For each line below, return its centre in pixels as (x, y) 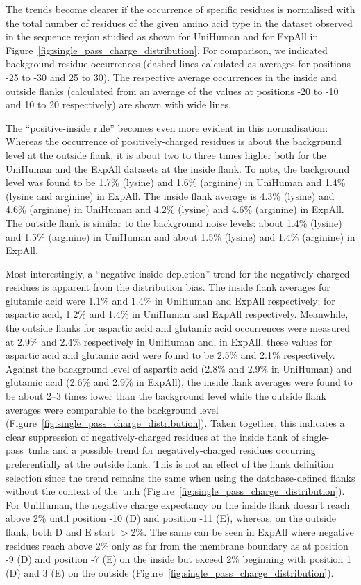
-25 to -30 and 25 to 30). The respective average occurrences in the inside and (171, 77)
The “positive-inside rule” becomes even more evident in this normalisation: (167, 127)
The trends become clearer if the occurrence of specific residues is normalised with (180, 9)
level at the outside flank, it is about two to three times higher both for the (166, 154)
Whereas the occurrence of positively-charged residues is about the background (174, 141)
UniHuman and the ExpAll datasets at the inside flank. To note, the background (178, 168)
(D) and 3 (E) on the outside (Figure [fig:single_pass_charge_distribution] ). (170, 572)
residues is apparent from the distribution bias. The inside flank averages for (168, 287)
